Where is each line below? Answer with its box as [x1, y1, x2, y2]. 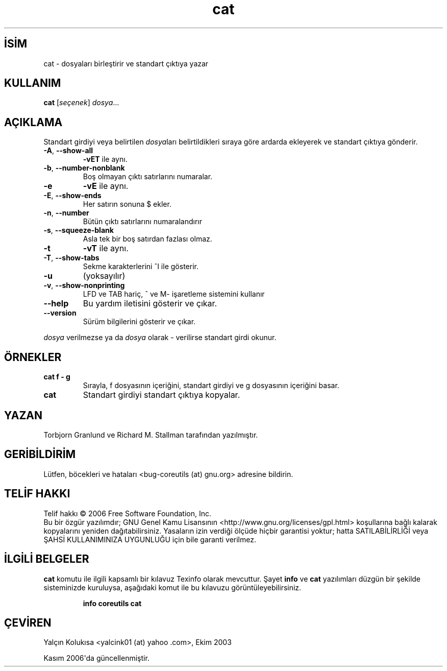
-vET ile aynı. [83, 155, 128, 164]
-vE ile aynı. [83, 181, 129, 191]
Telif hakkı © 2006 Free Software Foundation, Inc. [43, 509, 212, 518]
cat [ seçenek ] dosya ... [43, 98, 119, 107]
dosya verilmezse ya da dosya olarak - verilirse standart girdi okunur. [43, 333, 277, 342]
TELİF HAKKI [4, 487, 70, 500]
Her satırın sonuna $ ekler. [83, 200, 171, 209]
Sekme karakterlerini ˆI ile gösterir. [83, 262, 198, 271]
